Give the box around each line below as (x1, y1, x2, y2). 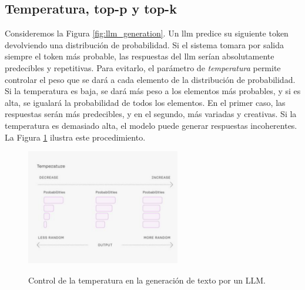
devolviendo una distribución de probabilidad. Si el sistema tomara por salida (5, 38, 284, 51)
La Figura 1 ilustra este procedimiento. (5, 131, 146, 143)
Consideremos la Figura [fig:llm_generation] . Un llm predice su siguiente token (5, 27, 289, 39)
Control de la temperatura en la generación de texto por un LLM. (28, 274, 266, 286)
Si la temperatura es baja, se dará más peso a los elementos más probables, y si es (5, 85, 301, 97)
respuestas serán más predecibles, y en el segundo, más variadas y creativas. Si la (5, 108, 297, 120)
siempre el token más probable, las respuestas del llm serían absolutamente (5, 50, 274, 62)
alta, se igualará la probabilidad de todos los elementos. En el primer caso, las (5, 96, 286, 108)
